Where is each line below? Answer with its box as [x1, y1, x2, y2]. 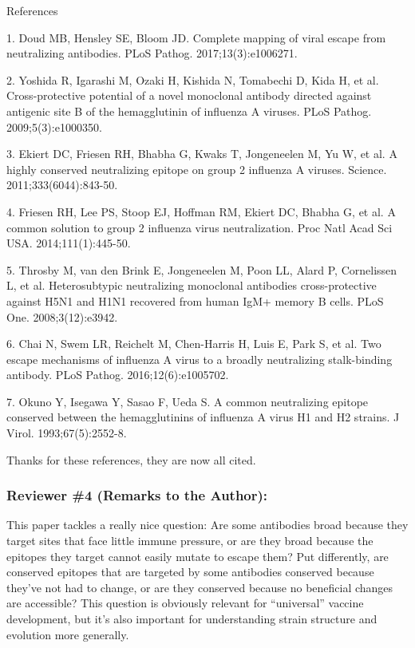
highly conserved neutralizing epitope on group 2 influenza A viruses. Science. [6, 160, 387, 177]
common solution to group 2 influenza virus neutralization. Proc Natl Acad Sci [6, 219, 393, 235]
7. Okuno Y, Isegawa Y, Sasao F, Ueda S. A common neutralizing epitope [6, 393, 369, 409]
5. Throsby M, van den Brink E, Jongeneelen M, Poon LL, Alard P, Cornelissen [6, 261, 397, 278]
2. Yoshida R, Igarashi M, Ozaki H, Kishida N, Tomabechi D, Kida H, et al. [6, 71, 379, 88]
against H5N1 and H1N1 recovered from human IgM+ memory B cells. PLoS [6, 292, 384, 309]
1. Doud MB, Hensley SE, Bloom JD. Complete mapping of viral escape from [6, 29, 386, 45]
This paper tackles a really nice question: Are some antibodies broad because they [6, 516, 409, 533]
